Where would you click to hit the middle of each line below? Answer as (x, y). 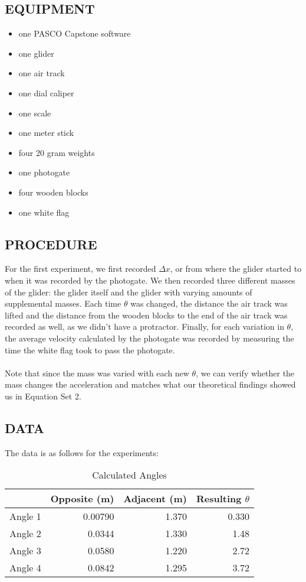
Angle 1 (25, 516)
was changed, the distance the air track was (209, 303)
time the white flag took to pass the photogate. (90, 349)
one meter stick (46, 133)
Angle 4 (25, 568)
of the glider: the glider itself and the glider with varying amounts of (129, 292)
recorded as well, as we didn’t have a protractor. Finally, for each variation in (144, 326)
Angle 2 (25, 534)
